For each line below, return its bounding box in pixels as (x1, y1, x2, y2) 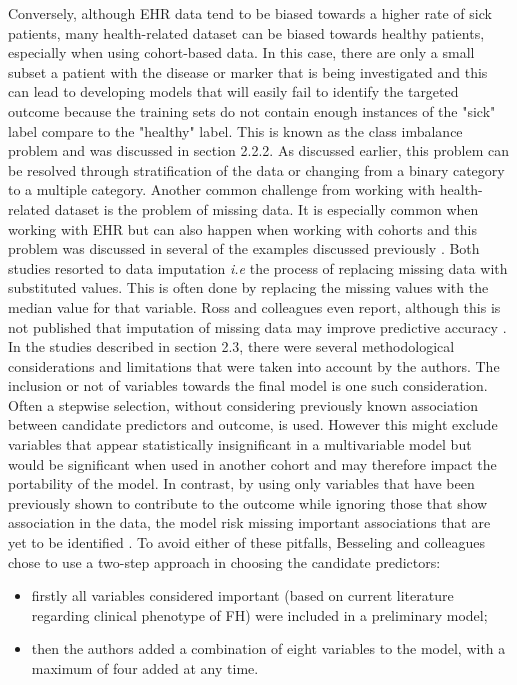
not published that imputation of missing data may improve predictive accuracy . (8, 316, 507, 337)
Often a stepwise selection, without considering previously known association (8, 394, 479, 415)
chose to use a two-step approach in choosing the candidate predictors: (8, 551, 441, 572)
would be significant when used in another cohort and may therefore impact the (8, 453, 497, 474)
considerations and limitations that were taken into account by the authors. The (8, 355, 500, 376)
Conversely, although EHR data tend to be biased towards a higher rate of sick (8, 3, 492, 23)
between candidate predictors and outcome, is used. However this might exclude (8, 414, 498, 435)
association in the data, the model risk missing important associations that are (8, 512, 491, 533)
